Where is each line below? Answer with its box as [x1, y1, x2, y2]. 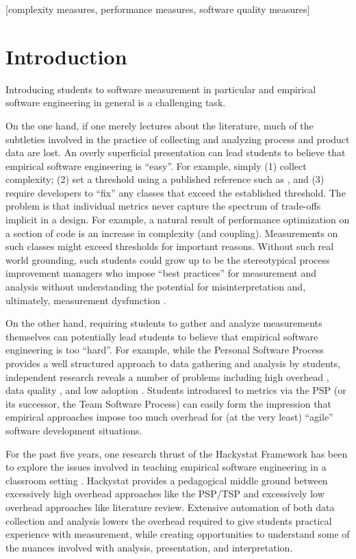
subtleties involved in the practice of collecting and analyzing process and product [5, 132, 350, 146]
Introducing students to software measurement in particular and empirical [5, 82, 316, 96]
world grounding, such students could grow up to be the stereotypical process [5, 252, 330, 266]
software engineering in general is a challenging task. [5, 95, 226, 110]
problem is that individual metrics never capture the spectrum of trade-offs [5, 199, 321, 213]
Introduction [5, 42, 127, 70]
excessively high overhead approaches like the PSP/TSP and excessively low [5, 486, 325, 501]
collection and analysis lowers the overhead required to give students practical [5, 513, 332, 527]
